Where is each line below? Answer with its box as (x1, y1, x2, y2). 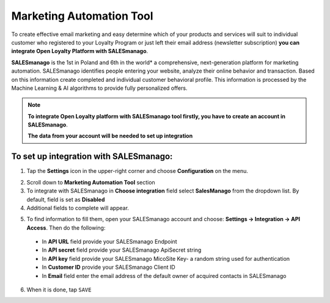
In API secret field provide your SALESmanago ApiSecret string (42, 246, 202, 254)
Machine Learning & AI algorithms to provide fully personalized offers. (11, 84, 188, 92)
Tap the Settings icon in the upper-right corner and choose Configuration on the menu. (26, 167, 249, 175)
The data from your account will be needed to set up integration (28, 132, 193, 140)
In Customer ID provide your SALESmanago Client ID (42, 263, 175, 271)
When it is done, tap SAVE (26, 286, 92, 293)
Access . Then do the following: (26, 224, 106, 232)
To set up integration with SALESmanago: (11, 151, 173, 162)
